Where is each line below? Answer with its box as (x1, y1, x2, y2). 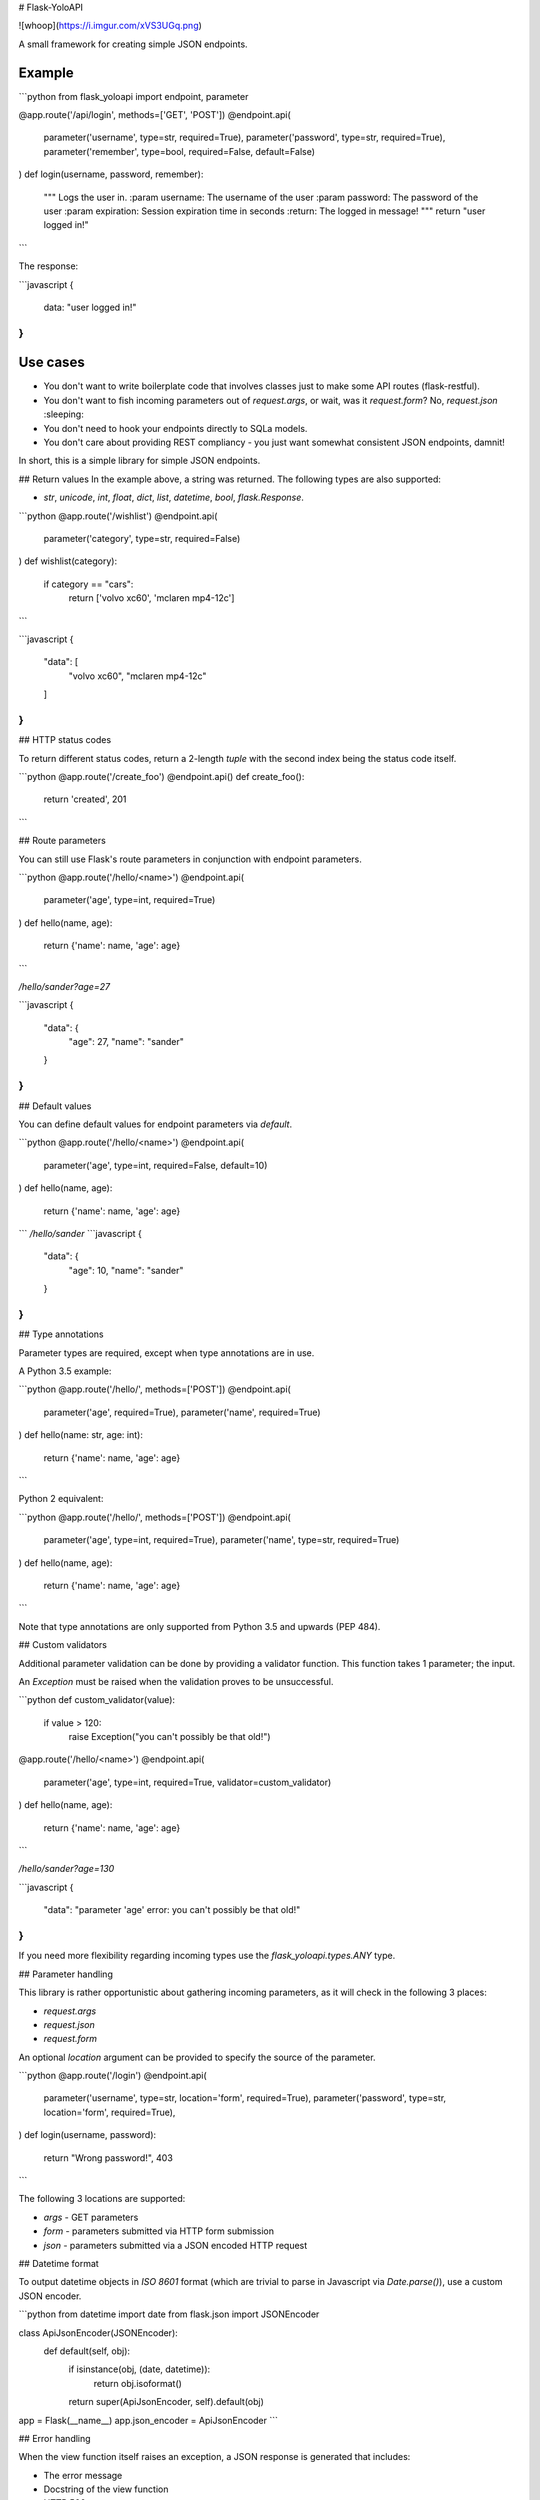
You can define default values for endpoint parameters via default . (18, 1118, 293, 1130)
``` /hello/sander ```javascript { (18, 1227, 142, 1239)
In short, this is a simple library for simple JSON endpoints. (18, 455, 261, 467)
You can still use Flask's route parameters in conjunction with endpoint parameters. (18, 853, 362, 865)
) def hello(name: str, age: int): (18, 1429, 144, 1441)
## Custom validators (18, 1639, 107, 1651)
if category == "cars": (43, 578, 134, 590)
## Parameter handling (18, 1968, 114, 1980)
